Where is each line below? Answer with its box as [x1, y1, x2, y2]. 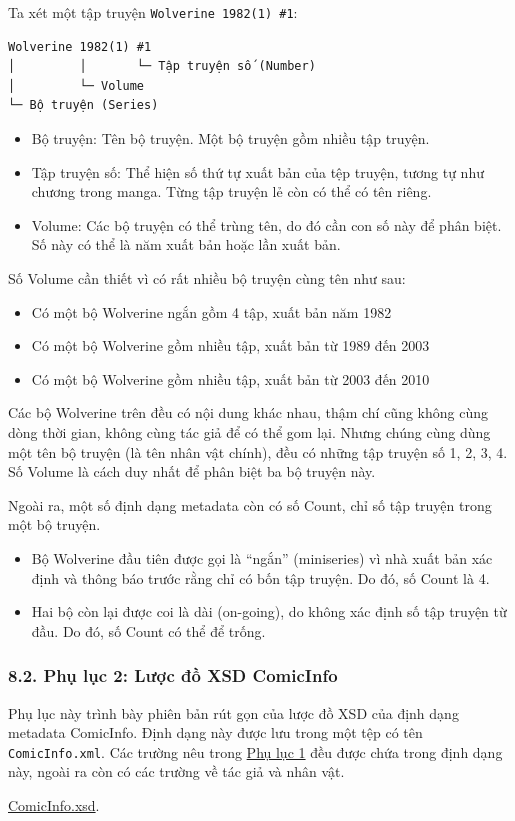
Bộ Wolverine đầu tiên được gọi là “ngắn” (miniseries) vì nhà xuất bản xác [31, 547, 493, 568]
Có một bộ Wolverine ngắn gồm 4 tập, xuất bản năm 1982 [31, 301, 392, 322]
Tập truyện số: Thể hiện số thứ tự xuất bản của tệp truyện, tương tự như [31, 161, 484, 182]
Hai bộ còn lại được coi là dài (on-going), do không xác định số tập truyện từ [31, 601, 507, 622]
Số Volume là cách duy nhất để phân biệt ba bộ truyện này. [8, 461, 376, 482]
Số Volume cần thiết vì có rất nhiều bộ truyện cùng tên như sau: [8, 268, 406, 288]
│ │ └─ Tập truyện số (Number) [8, 59, 316, 74]
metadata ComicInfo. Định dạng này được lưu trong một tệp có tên [8, 722, 423, 743]
